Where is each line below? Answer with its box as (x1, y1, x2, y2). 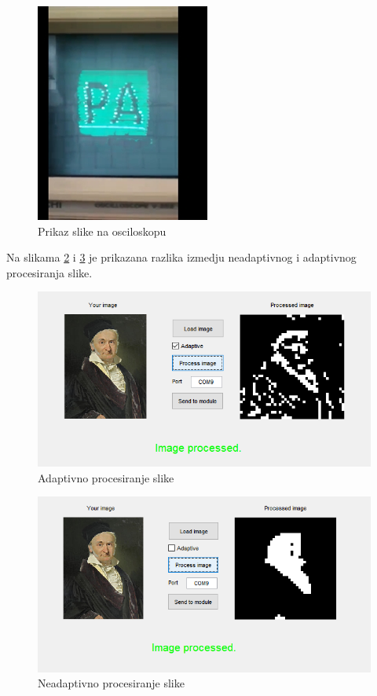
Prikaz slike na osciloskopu (38, 222, 167, 239)
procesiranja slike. (6, 264, 93, 280)
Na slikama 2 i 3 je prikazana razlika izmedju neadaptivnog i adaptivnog (6, 249, 357, 266)
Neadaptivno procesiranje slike (38, 675, 185, 691)
